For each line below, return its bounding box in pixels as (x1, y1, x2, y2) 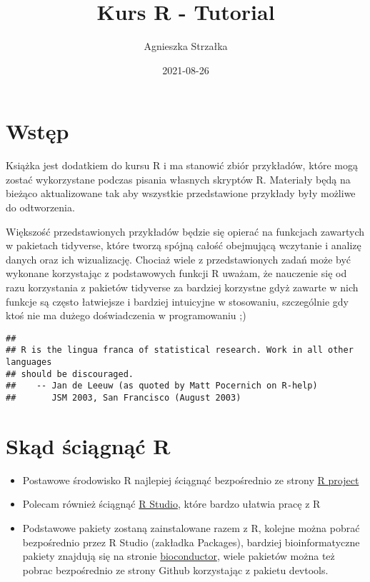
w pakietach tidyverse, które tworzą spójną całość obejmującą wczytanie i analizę (6, 238, 361, 253)
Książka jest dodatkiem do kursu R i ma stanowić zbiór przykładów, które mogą (6, 158, 359, 173)
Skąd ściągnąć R (6, 431, 171, 460)
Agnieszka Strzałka (144, 39, 228, 54)
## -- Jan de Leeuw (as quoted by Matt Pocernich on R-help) (6, 381, 318, 391)
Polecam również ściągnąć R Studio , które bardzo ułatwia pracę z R (22, 496, 321, 511)
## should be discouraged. (6, 368, 134, 379)
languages (6, 357, 52, 368)
